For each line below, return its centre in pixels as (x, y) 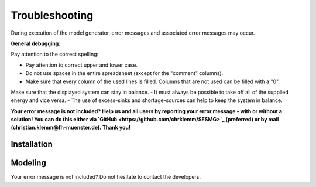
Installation (32, 144)
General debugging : (36, 43)
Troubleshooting (52, 15)
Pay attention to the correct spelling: (55, 54)
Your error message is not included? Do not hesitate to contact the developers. (106, 177)
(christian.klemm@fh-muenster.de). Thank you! (71, 127)
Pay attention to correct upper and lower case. (81, 65)
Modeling (28, 163)
